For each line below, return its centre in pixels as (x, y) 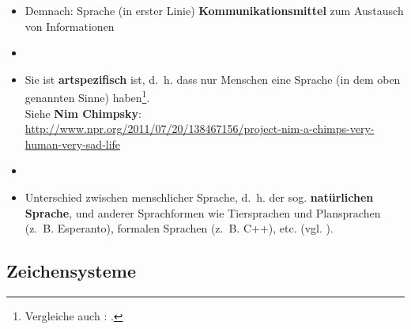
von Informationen (70, 26)
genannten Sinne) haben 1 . (87, 96)
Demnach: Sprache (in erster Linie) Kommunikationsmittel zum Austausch (214, 10)
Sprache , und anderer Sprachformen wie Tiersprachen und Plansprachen (203, 212)
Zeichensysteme (71, 271)
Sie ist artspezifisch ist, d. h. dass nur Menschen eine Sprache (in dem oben (213, 79)
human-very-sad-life (73, 144)
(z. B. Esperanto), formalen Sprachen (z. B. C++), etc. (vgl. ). (179, 228)
